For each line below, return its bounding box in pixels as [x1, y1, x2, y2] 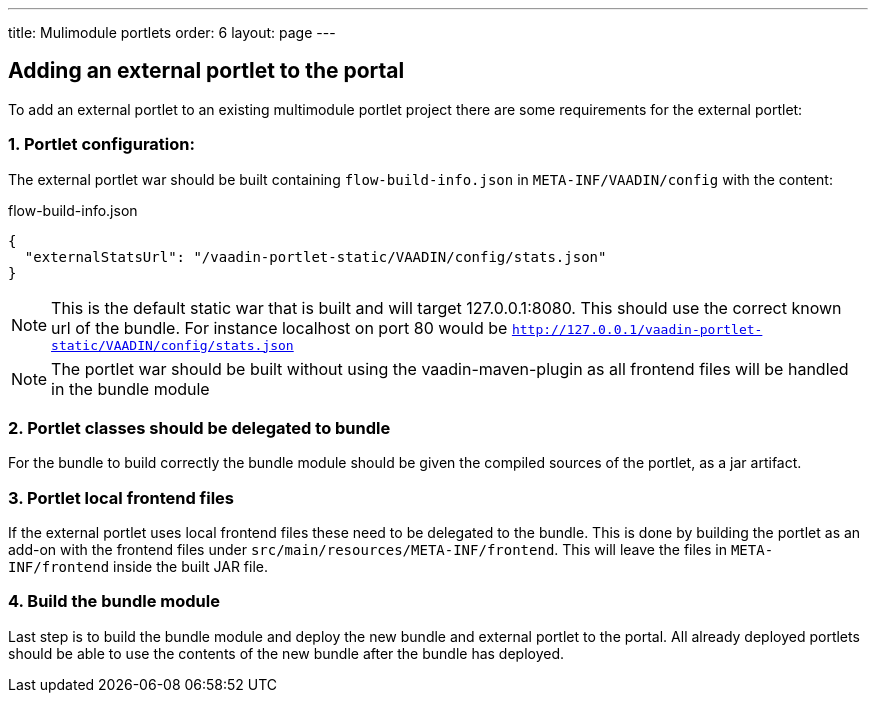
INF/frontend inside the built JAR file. [8, 558, 269, 576]
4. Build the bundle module [8, 591, 220, 612]
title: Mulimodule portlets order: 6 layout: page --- [8, 24, 336, 41]
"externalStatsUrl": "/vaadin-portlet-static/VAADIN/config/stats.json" [24, 248, 607, 265]
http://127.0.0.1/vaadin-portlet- [511, 321, 763, 337]
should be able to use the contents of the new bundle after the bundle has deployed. [8, 644, 565, 662]
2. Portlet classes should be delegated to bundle [8, 417, 391, 438]
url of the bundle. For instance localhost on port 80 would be [51, 317, 508, 338]
